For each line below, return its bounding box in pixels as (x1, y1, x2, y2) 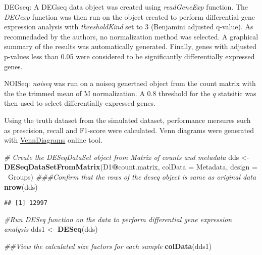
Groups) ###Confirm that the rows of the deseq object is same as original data (8, 171, 256, 182)
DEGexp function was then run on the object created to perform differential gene (4, 11, 255, 22)
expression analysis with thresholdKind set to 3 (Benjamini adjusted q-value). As (4, 21, 253, 32)
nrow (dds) (4, 181, 38, 192)
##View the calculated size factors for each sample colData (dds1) (4, 240, 212, 251)
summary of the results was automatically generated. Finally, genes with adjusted (4, 41, 257, 52)
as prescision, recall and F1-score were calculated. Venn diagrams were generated (4, 124, 254, 135)
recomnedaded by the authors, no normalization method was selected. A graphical (4, 31, 258, 41)
